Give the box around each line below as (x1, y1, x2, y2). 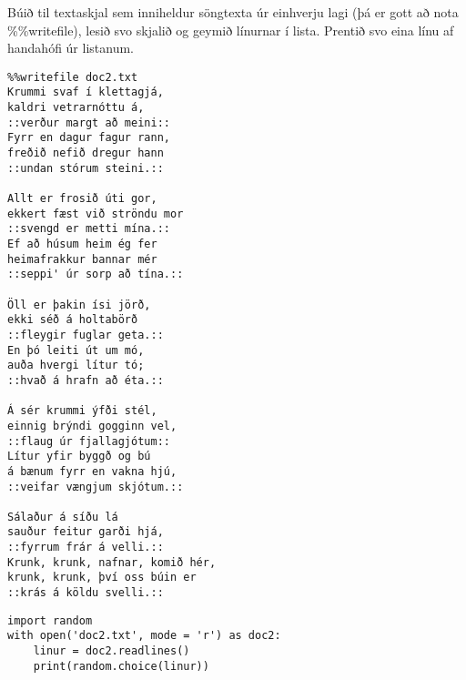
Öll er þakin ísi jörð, (7, 298, 151, 311)
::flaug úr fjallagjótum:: (7, 434, 170, 448)
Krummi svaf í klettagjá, (7, 86, 164, 99)
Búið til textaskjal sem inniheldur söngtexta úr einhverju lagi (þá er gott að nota (7, 3, 459, 21)
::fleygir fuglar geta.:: (7, 328, 164, 341)
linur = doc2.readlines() (33, 644, 190, 658)
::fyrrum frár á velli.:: (7, 541, 164, 554)
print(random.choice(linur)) (33, 659, 209, 673)
